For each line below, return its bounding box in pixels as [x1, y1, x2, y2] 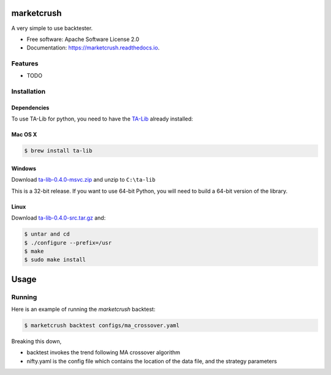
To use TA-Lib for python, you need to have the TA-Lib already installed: [11, 115, 193, 122]
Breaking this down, [11, 338, 62, 345]
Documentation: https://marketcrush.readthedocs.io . [26, 44, 160, 51]
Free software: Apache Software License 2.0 [26, 35, 140, 43]
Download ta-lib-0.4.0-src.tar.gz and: [11, 214, 106, 221]
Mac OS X [11, 131, 37, 138]
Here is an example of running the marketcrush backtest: [11, 306, 156, 313]
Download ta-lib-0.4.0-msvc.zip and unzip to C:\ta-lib [11, 176, 156, 184]
